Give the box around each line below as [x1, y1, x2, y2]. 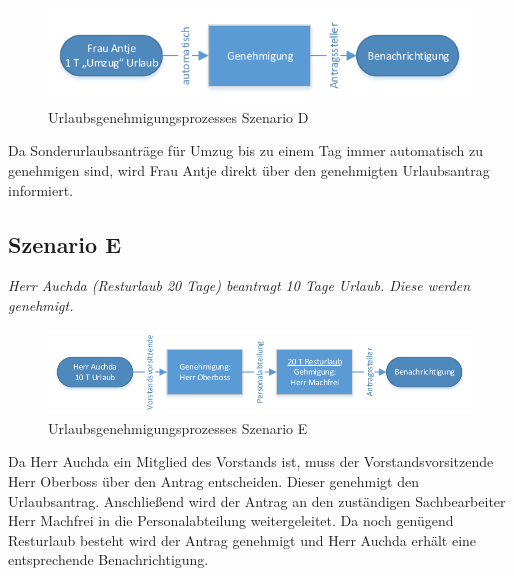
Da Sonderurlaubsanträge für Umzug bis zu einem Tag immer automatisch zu [8, 140, 484, 161]
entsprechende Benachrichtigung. [8, 549, 209, 570]
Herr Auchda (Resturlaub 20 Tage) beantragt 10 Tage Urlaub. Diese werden [8, 275, 471, 296]
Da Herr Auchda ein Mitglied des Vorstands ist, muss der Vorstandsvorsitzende [8, 451, 494, 472]
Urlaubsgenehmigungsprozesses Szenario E [48, 417, 308, 438]
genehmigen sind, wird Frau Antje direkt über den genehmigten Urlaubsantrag [8, 159, 490, 180]
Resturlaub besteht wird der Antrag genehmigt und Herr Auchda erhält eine [8, 529, 477, 550]
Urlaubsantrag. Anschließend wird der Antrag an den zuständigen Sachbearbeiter [8, 490, 506, 511]
